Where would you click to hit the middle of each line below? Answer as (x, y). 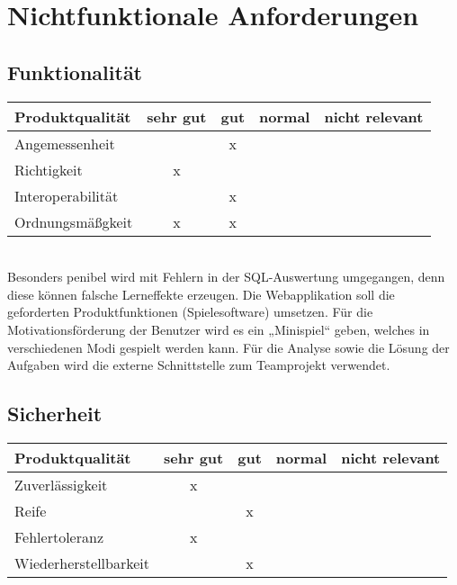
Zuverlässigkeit (61, 484)
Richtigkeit (49, 169)
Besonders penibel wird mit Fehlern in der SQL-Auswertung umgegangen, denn (226, 277)
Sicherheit (55, 414)
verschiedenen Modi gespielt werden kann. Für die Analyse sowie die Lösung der (228, 347)
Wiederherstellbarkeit (82, 562)
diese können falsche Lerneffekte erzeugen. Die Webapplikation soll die (201, 294)
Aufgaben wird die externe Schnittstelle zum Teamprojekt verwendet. (199, 365)
